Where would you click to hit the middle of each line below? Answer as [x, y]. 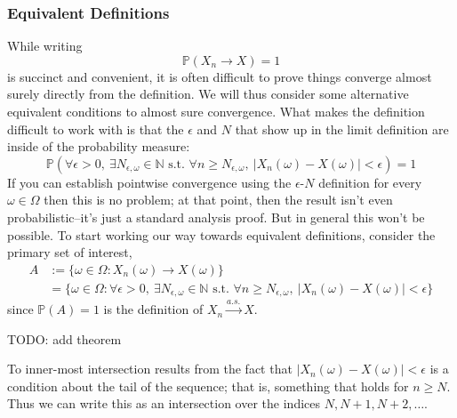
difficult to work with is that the [96, 129]
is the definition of [153, 309]
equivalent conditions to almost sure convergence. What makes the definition [216, 111]
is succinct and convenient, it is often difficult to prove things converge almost [220, 76]
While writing [45, 46]
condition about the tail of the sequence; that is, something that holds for [208, 386]
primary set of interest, [70, 252]
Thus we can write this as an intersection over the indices [164, 403]
